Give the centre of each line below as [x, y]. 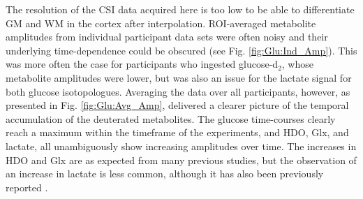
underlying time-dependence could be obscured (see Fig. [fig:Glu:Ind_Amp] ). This [181, 50]
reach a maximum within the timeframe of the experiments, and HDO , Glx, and [177, 132]
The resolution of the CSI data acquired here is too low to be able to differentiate [180, 9]
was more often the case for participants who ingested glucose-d [142, 64]
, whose [297, 64]
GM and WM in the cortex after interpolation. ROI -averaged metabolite [161, 23]
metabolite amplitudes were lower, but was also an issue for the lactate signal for [179, 77]
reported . [27, 187]
